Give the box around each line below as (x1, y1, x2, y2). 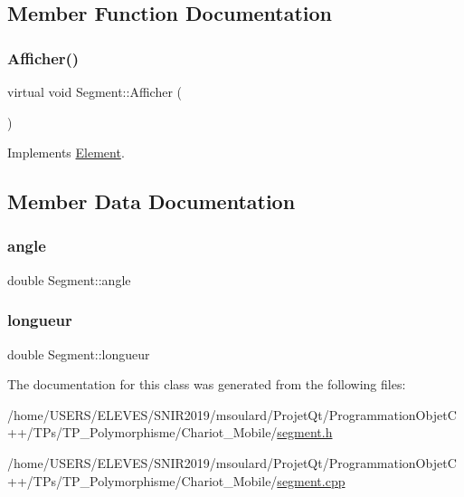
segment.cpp (277, 471, 346, 490)
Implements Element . (7, 143, 125, 162)
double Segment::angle (7, 270, 131, 289)
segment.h (277, 423, 333, 442)
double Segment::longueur (7, 344, 150, 363)
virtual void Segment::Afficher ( (7, 82, 182, 100)
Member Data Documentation (7, 187, 296, 215)
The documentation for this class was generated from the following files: (7, 375, 406, 394)
